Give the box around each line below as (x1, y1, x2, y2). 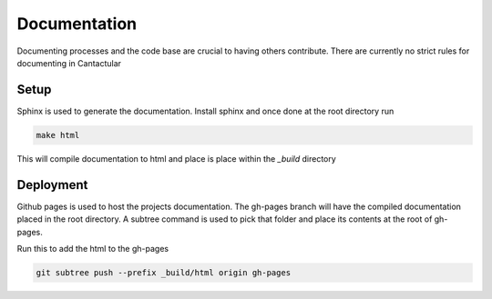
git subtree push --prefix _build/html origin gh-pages (36, 267, 292, 277)
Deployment (16, 177, 88, 193)
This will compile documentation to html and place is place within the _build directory (16, 153, 336, 164)
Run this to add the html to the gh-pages (16, 243, 169, 254)
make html (36, 130, 80, 140)
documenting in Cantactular (16, 57, 122, 68)
